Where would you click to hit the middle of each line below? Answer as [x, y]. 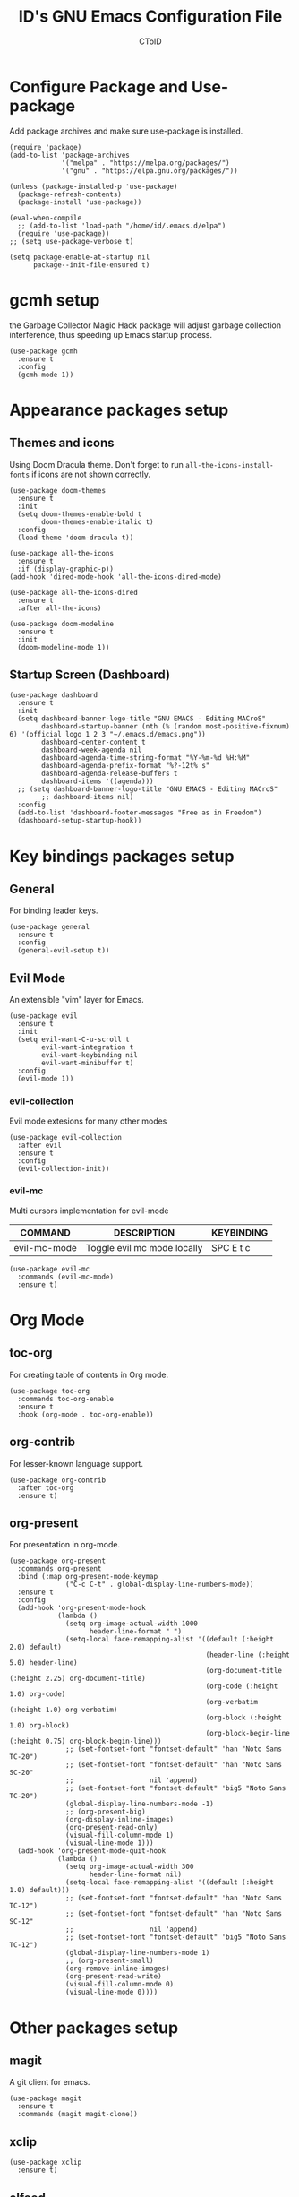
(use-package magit [46, 2098]
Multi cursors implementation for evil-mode [89, 1211]
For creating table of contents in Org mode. [89, 1374]
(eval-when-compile [46, 218]
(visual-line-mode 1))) [110, 1843]
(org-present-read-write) [114, 1977]
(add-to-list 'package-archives [69, 155]
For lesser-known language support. [76, 1463]
